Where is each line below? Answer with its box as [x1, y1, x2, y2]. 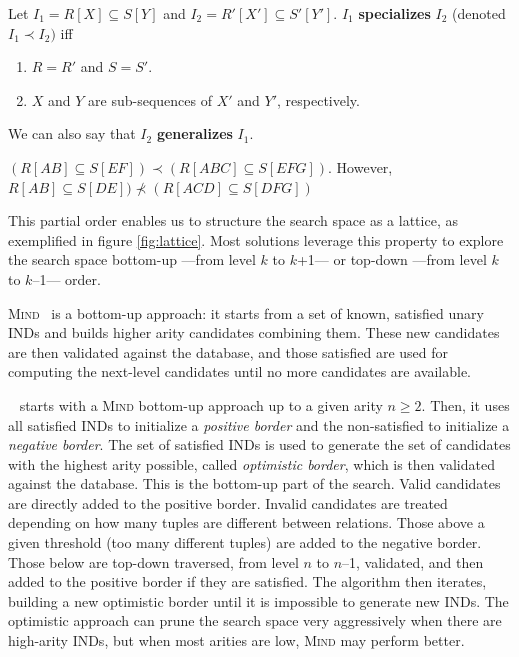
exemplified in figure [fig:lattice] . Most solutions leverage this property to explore [8, 229, 504, 250]
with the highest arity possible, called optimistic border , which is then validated [8, 453, 495, 474]
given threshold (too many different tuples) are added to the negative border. [8, 532, 482, 553]
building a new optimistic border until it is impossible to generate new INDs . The [8, 590, 509, 611]
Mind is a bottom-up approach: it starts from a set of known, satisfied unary [8, 302, 484, 323]
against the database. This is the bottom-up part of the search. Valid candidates [8, 473, 501, 494]
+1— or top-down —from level [296, 249, 487, 270]
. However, [328, 156, 393, 177]
